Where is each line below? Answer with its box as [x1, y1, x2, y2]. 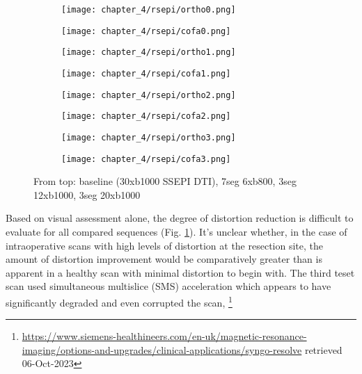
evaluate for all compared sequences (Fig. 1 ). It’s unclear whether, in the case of [6, 225, 347, 239]
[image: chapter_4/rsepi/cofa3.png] [61, 154, 231, 164]
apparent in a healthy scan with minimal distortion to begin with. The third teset [6, 265, 355, 279]
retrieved [304, 342, 343, 357]
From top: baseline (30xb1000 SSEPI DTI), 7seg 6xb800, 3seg [33, 174, 297, 188]
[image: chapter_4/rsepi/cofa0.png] [61, 26, 231, 36]
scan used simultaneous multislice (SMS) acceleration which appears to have [6, 279, 331, 293]
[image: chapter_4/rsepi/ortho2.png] [61, 90, 236, 100]
